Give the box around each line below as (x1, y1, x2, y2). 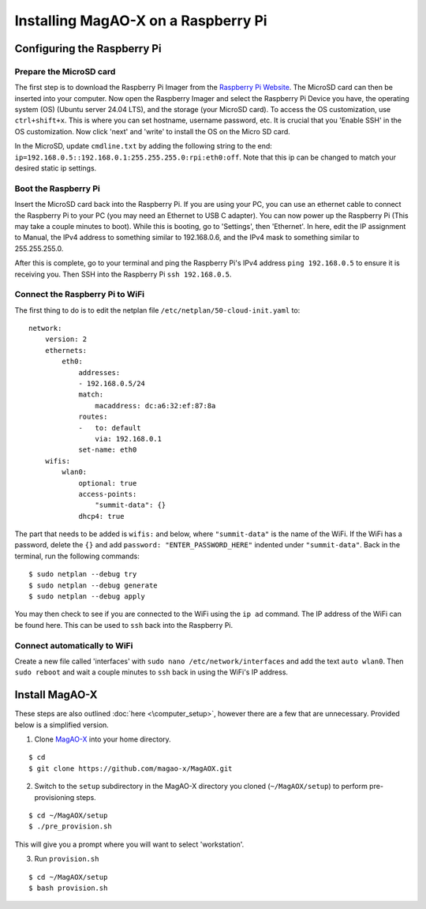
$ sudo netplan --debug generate (28, 580, 158, 590)
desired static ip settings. (14, 163, 97, 173)
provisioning (34, 792, 75, 802)
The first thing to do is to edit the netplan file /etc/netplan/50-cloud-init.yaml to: (14, 305, 301, 315)
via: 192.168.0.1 (95, 434, 162, 443)
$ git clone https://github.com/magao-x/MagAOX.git (28, 764, 233, 773)
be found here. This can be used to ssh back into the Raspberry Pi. (14, 620, 234, 629)
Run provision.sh (34, 854, 99, 864)
